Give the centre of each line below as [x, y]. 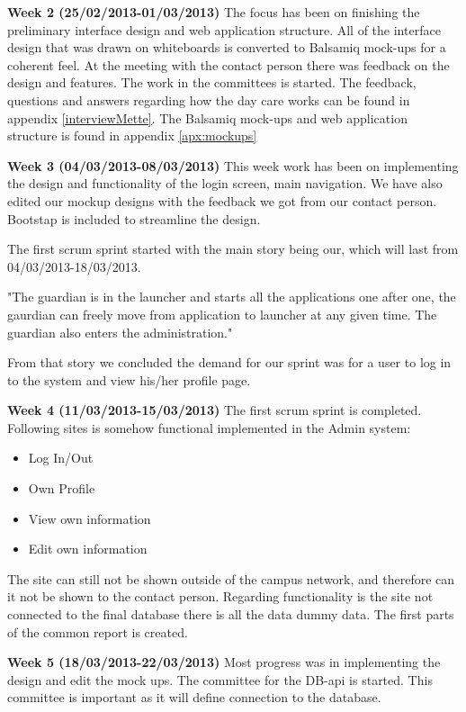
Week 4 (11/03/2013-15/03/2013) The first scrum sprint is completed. [215, 410]
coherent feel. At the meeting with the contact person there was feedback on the [229, 64]
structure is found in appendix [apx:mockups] [132, 135]
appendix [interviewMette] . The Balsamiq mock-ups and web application [207, 117]
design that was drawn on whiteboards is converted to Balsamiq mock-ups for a [227, 47]
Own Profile [62, 488]
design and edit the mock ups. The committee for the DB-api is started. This [220, 679]
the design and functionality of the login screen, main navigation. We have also [225, 183]
